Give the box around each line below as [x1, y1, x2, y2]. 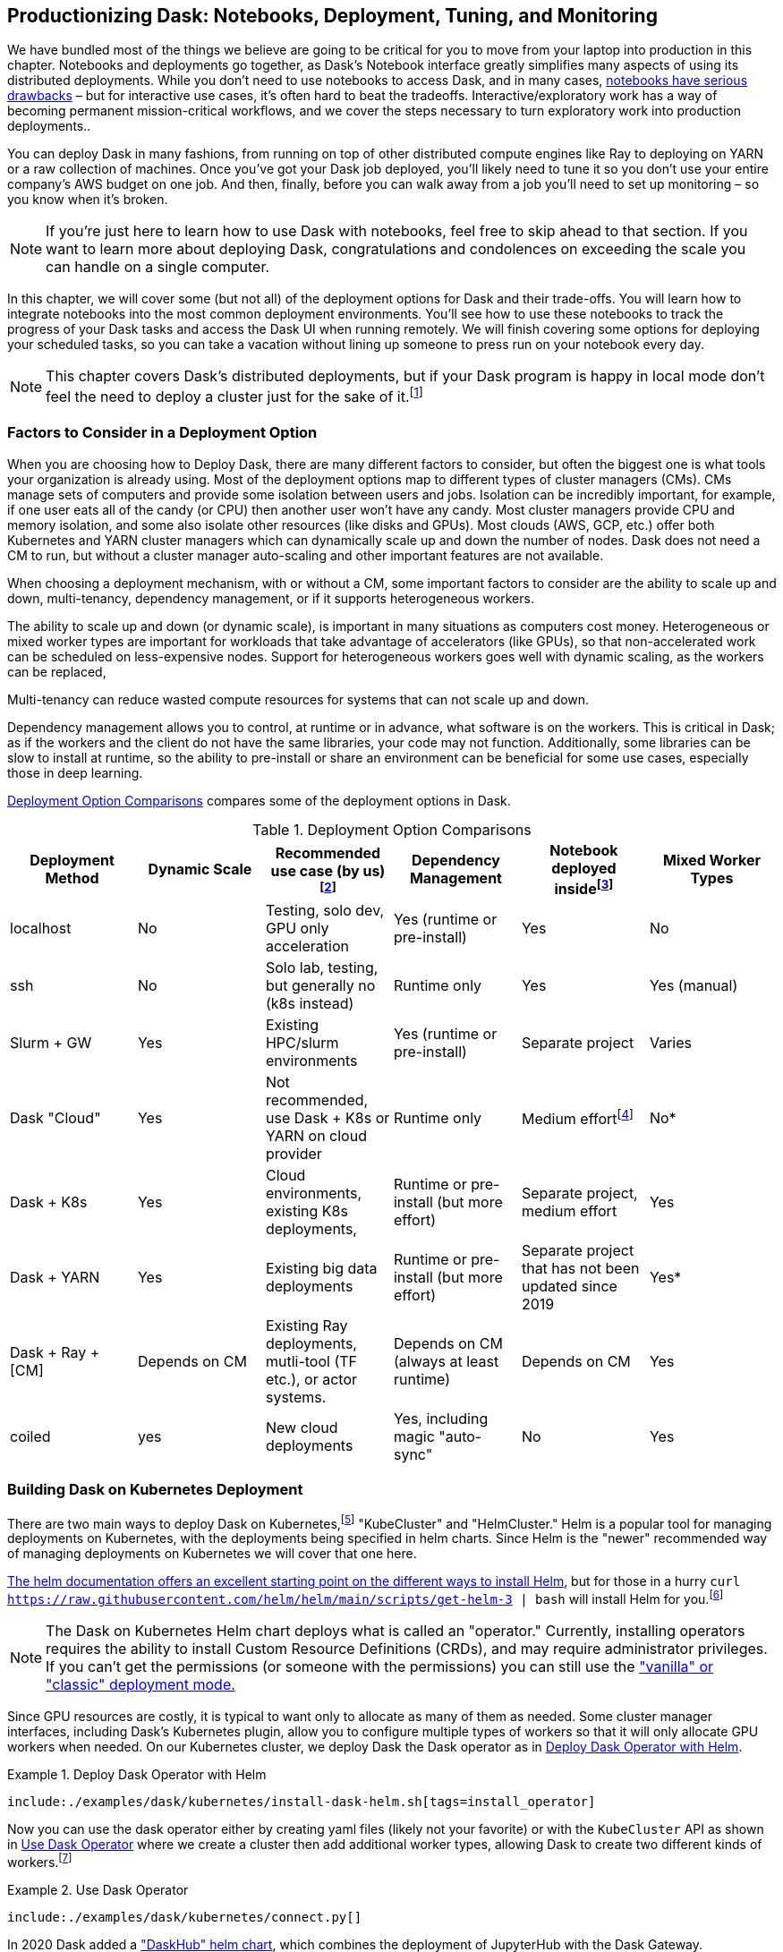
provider [265, 1144, 322, 1163]
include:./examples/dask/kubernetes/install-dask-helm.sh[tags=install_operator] [7, 1794, 596, 1809]
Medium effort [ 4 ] [521, 1107, 634, 1129]
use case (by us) [270, 862, 386, 881]
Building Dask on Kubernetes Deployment [7, 1480, 303, 1499]
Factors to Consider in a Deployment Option [7, 423, 318, 442]
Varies [649, 1033, 692, 1052]
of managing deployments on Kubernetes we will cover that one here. [7, 1546, 417, 1562]
